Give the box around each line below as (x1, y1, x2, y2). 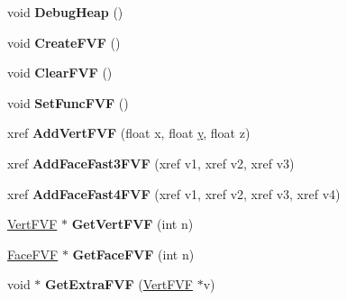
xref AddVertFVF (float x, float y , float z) (7, 123, 251, 142)
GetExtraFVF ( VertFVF (45, 275, 193, 294)
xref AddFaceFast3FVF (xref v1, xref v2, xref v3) (7, 153, 295, 172)
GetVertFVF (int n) (71, 214, 194, 233)
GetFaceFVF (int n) (72, 244, 195, 263)
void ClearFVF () (7, 63, 113, 82)
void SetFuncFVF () (7, 93, 129, 112)
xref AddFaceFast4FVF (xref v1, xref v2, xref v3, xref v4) (7, 184, 341, 203)
